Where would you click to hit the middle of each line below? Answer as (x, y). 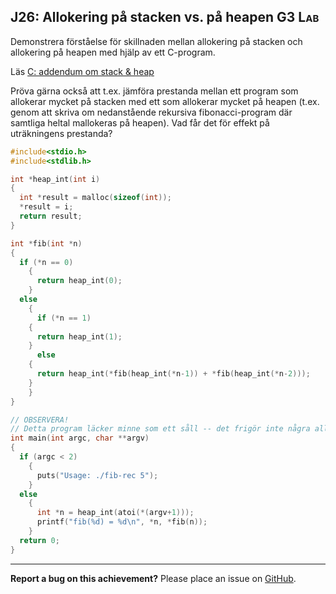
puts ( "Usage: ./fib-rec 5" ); (97, 475)
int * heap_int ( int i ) (55, 179)
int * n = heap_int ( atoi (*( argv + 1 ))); (115, 513)
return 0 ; (39, 540)
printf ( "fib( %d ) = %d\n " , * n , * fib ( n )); (122, 522)
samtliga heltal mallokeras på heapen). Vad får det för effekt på (140, 122)
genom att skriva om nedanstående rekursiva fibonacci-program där (151, 112)
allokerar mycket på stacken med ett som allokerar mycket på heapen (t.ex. (165, 101)
